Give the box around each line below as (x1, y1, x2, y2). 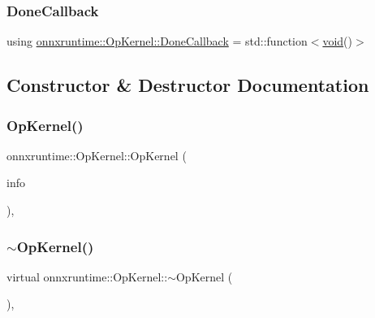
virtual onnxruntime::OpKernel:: (6, 268, 168, 285)
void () (322, 33, 352, 50)
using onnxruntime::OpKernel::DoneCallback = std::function (6, 33, 308, 50)
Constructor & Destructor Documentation (6, 72, 369, 98)
